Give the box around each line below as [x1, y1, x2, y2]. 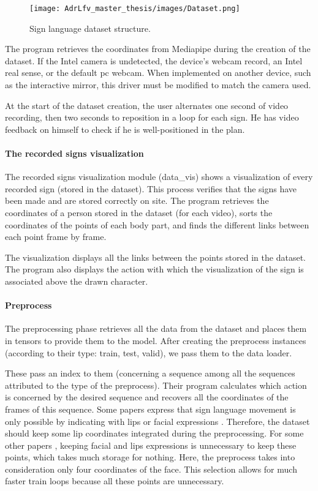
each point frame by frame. [5, 230, 107, 243]
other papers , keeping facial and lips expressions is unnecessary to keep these [5, 438, 297, 451]
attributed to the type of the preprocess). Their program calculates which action [5, 378, 307, 391]
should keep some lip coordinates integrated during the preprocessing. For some [5, 427, 304, 440]
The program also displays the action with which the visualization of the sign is [5, 263, 304, 275]
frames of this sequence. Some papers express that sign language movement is [5, 402, 296, 415]
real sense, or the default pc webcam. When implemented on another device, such [5, 66, 311, 79]
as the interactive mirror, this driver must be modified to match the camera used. [5, 78, 311, 91]
